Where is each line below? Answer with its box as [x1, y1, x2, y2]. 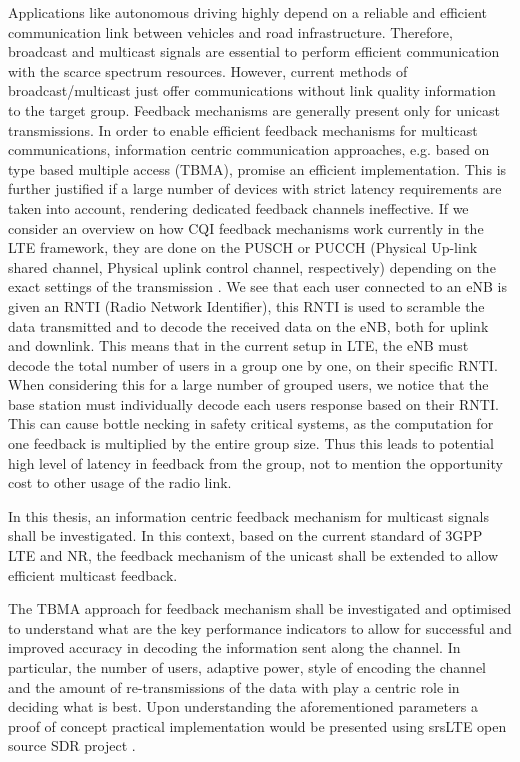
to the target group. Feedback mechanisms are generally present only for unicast [8, 99, 500, 120]
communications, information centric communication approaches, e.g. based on [8, 139, 490, 160]
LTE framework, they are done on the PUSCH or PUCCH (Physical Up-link [8, 237, 478, 258]
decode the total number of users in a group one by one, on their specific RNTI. [8, 354, 498, 375]
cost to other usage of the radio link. [8, 472, 232, 493]
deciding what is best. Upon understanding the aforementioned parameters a [8, 696, 478, 717]
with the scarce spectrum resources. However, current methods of [8, 60, 408, 81]
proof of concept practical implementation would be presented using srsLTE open [8, 715, 507, 736]
